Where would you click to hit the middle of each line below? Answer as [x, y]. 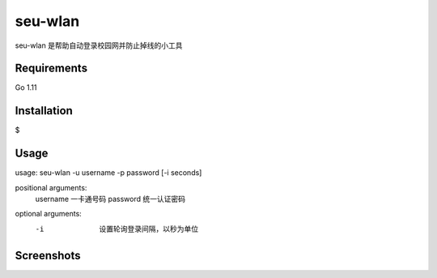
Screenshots [48, 255]
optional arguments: [49, 214]
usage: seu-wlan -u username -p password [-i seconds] [108, 173]
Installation [44, 111]
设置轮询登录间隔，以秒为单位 [148, 229]
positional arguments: [51, 187]
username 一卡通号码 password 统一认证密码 [110, 199]
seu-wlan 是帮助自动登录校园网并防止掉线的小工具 [99, 45]
